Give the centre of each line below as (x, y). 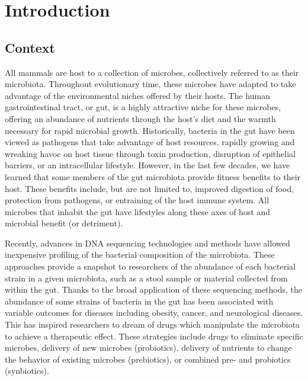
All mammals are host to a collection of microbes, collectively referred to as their (152, 72)
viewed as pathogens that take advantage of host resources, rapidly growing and (150, 142)
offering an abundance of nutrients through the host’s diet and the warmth (140, 118)
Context (30, 47)
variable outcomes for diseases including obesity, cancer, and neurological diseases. (154, 313)
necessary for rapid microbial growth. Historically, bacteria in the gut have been (150, 130)
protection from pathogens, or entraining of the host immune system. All (137, 200)
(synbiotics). (27, 371)
